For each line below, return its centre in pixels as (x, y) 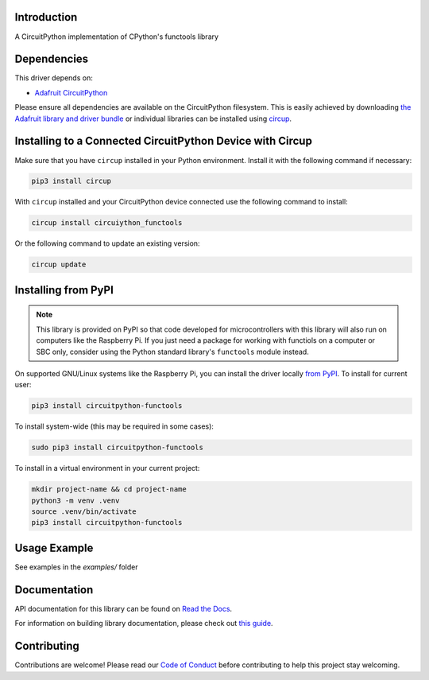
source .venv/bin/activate (84, 512)
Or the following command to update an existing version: (107, 243)
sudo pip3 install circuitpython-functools (118, 448)
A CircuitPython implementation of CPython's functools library (116, 37)
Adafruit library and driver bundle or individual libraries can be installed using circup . (153, 119)
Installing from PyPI (64, 290)
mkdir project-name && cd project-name (109, 490)
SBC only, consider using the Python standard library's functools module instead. (172, 352)
